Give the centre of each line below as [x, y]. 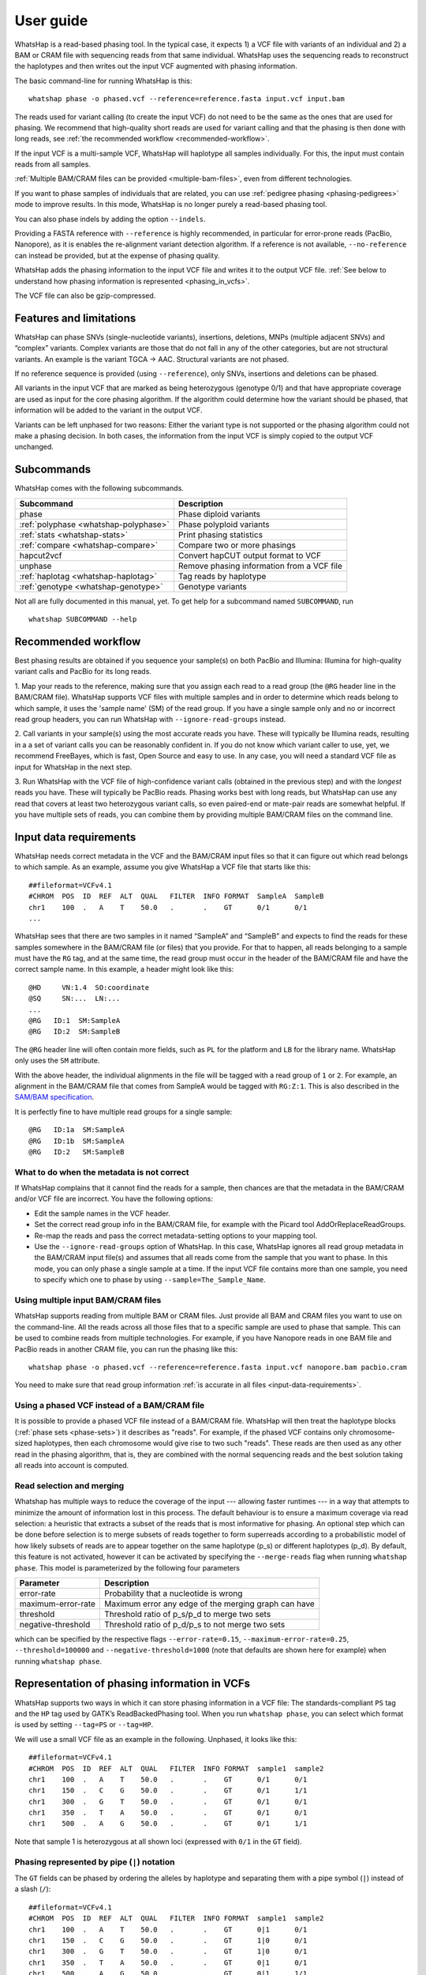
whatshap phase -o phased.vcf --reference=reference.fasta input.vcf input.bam [187, 99]
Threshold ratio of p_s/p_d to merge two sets [187, 1614]
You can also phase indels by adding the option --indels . [110, 219]
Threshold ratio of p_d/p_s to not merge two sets [194, 1624]
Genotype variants [213, 586]
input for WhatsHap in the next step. [73, 767]
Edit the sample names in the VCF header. [103, 1213]
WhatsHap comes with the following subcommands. [99, 488]
